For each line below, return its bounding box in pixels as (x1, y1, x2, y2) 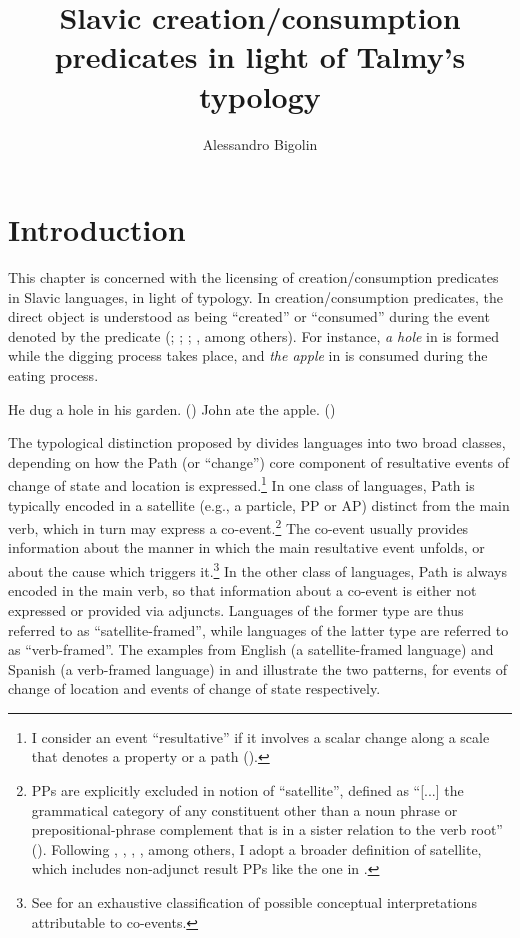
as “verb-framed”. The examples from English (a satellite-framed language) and (8, 639, 494, 660)
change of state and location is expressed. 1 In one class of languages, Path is (8, 472, 475, 496)
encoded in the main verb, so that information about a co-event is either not (8, 580, 477, 601)
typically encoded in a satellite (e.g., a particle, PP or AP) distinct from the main (8, 494, 510, 515)
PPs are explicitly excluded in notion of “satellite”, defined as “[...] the (31, 780, 464, 801)
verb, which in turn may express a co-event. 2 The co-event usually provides (8, 515, 469, 538)
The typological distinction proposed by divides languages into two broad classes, (8, 432, 506, 453)
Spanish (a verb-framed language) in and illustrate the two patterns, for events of (8, 658, 508, 679)
